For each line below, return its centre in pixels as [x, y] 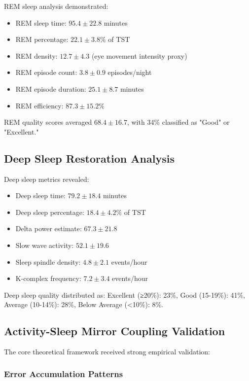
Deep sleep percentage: [50, 212]
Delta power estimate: [49, 228]
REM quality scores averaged [48, 122]
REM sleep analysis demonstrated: [56, 6]
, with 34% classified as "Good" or [178, 122]
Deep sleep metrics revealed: [47, 179]
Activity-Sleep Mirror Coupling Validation [115, 331]
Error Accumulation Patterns [64, 373]
